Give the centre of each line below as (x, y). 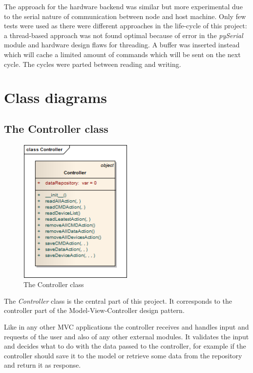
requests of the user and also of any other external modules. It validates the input (126, 336)
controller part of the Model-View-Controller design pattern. (94, 310)
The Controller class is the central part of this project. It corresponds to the (118, 300)
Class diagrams (56, 97)
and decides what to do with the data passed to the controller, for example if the (125, 346)
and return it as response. (42, 365)
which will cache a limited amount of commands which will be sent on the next (122, 54)
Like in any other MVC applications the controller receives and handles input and (126, 326)
